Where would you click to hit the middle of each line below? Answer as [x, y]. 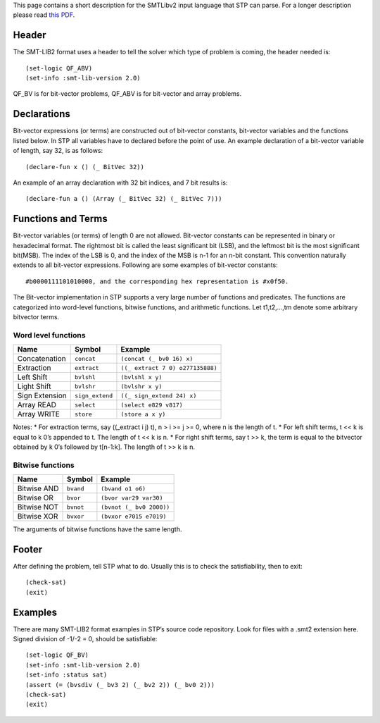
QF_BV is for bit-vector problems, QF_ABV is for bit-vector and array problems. [127, 94]
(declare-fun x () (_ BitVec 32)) [85, 167]
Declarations [42, 114]
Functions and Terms [61, 219]
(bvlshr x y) [141, 387]
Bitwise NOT [38, 507]
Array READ [37, 405]
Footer [28, 549]
